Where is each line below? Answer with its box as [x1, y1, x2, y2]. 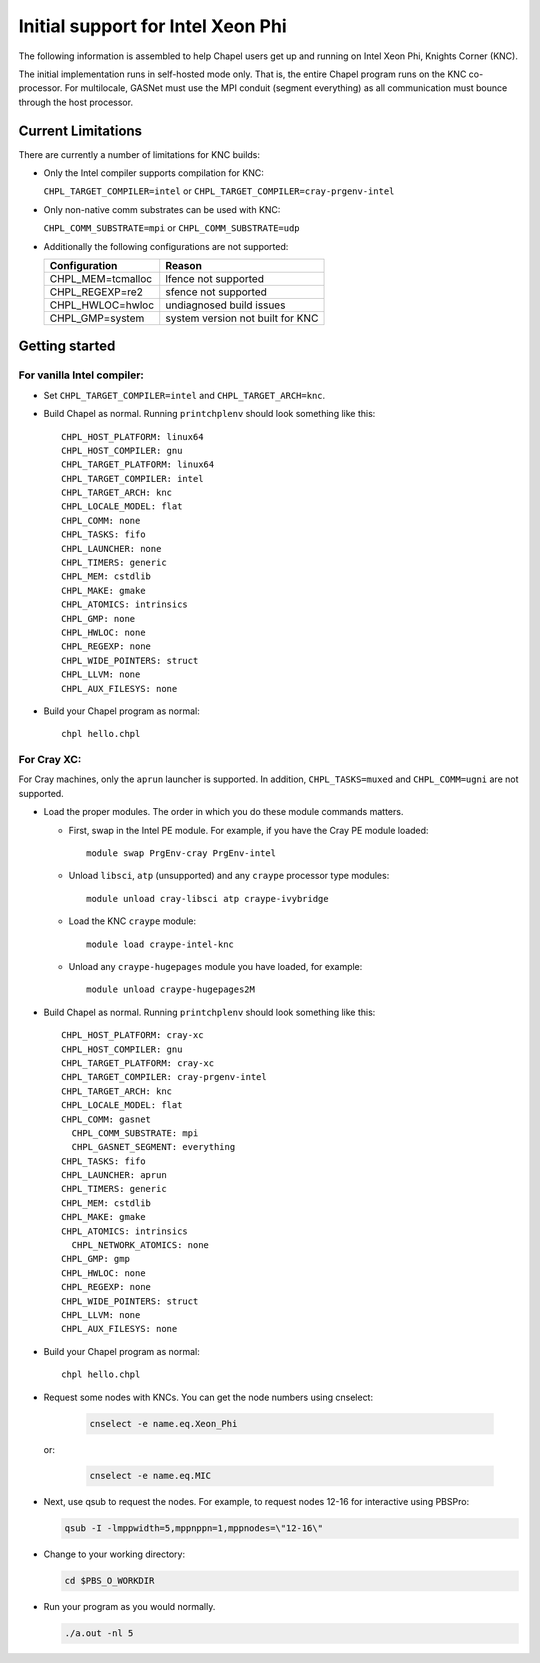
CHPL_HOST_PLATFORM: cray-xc [61, 1030, 204, 1041]
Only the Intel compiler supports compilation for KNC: [43, 167, 265, 179]
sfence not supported [165, 285, 267, 299]
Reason [165, 258, 202, 272]
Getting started [18, 338, 116, 355]
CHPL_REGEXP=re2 [49, 285, 144, 299]
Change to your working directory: [43, 1548, 185, 1560]
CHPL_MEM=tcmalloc [49, 271, 153, 285]
